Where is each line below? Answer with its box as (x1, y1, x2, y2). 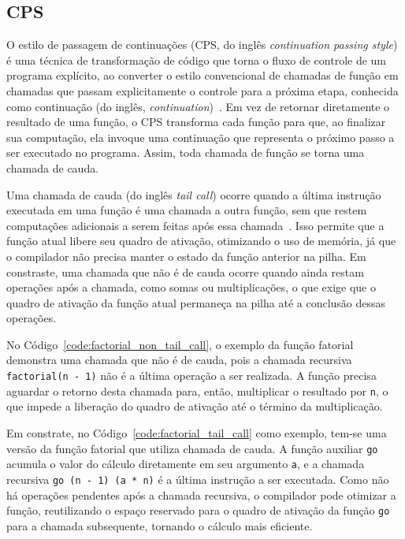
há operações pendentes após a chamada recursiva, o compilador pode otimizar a (6, 486, 396, 503)
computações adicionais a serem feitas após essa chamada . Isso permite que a (6, 217, 385, 233)
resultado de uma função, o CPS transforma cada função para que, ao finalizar (6, 113, 386, 130)
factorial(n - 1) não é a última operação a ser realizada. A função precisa (6, 367, 377, 384)
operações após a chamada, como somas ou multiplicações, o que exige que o (6, 279, 376, 296)
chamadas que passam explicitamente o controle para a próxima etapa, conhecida (6, 82, 399, 99)
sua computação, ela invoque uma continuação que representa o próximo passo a (6, 128, 395, 145)
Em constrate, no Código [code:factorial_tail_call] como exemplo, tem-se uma (6, 424, 387, 440)
